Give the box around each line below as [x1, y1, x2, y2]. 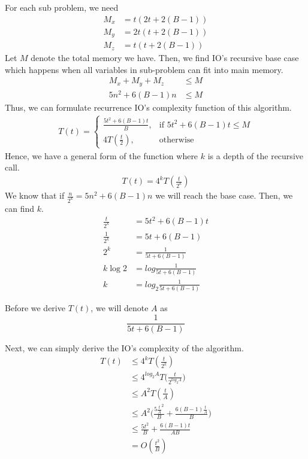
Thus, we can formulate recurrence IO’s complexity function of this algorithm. [5, 101, 292, 113]
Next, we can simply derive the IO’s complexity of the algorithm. [5, 341, 244, 354]
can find [5, 202, 35, 214]
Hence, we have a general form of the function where [5, 149, 198, 162]
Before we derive [5, 302, 65, 314]
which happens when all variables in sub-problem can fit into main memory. [5, 63, 283, 75]
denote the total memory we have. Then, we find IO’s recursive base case [31, 51, 299, 64]
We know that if [5, 189, 65, 202]
